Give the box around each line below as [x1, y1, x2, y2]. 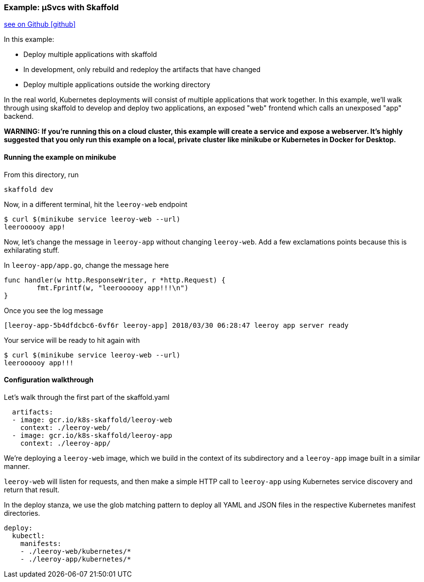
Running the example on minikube [4, 152, 116, 161]
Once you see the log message [4, 306, 104, 315]
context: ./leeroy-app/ [20, 439, 111, 447]
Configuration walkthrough [4, 375, 93, 384]
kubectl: [12, 531, 45, 540]
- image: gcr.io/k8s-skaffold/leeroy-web [12, 415, 172, 424]
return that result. [4, 485, 60, 494]
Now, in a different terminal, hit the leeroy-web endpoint [4, 200, 187, 208]
